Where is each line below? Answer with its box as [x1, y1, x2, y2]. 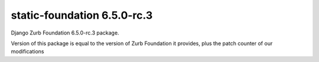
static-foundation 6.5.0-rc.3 [11, 9, 153, 22]
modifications [11, 48, 44, 55]
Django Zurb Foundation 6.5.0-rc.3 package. [11, 29, 119, 36]
